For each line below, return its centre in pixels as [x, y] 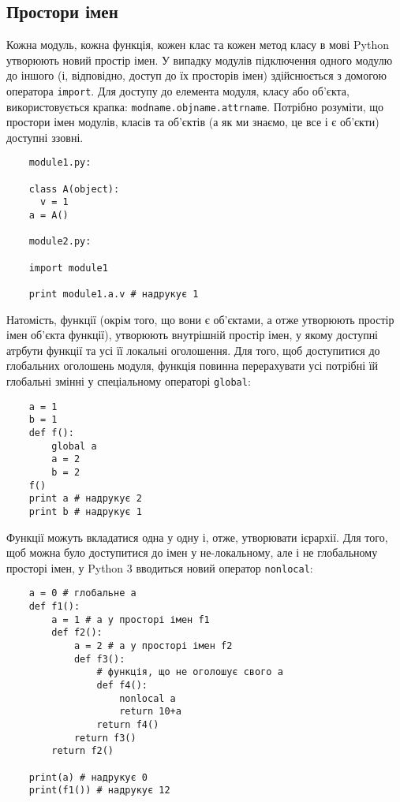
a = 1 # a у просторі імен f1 [131, 619]
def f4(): [122, 686]
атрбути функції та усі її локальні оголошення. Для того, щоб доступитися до [193, 350]
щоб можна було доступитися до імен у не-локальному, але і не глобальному [192, 552]
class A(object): [74, 189]
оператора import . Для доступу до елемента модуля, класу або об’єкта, [178, 90]
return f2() [83, 751]
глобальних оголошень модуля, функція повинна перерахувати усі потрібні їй [193, 366]
